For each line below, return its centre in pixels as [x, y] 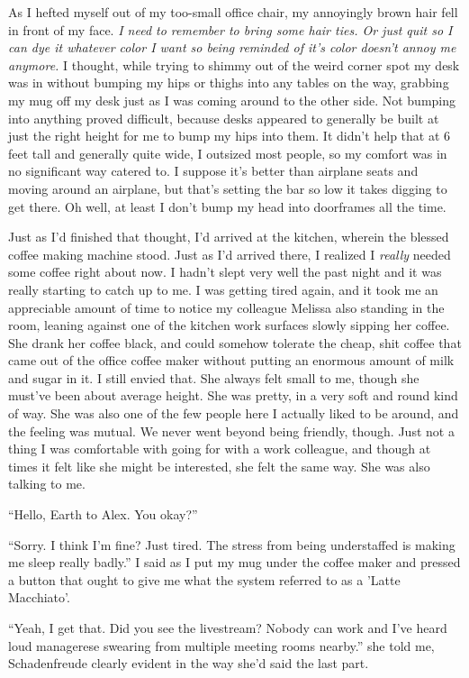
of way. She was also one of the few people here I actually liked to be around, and [234, 413]
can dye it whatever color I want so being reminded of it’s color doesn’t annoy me [232, 47]
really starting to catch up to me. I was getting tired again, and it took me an [223, 289]
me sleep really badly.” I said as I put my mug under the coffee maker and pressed [234, 562]
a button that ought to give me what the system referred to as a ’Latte [204, 579]
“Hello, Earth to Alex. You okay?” [103, 514]
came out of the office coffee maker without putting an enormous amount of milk [231, 360]
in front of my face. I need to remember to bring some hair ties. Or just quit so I [230, 29]
